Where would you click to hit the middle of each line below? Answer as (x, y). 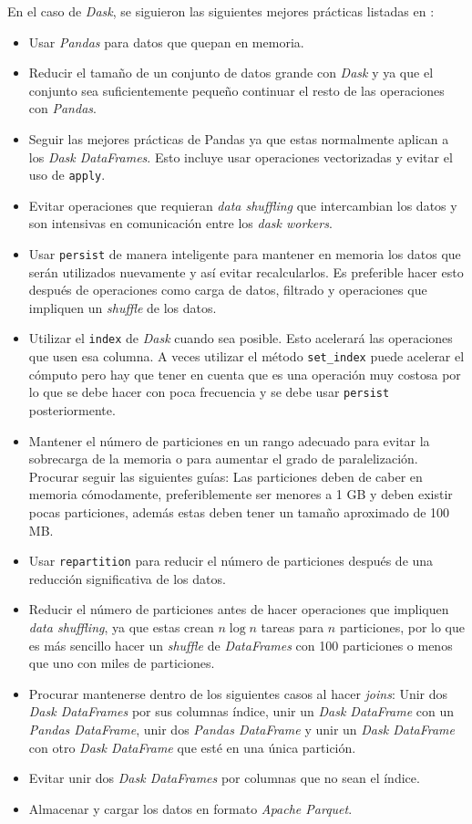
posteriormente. (72, 410)
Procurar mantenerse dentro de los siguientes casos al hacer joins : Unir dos (238, 693)
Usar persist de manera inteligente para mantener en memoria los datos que (245, 254)
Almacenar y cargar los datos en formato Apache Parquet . (190, 808)
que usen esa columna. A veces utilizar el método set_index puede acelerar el (246, 356)
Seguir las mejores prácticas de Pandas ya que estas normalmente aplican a (239, 138)
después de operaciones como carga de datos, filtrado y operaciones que (228, 290)
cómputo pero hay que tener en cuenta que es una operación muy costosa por (245, 374)
